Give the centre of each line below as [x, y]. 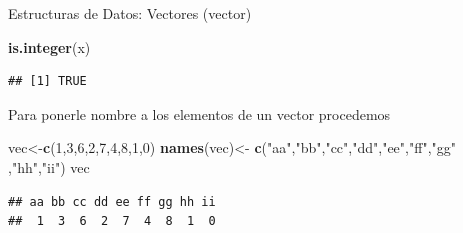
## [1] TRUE [47, 81]
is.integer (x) [49, 46]
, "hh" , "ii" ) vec [49, 166]
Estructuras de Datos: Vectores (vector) [130, 13]
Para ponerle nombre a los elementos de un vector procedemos [199, 113]
